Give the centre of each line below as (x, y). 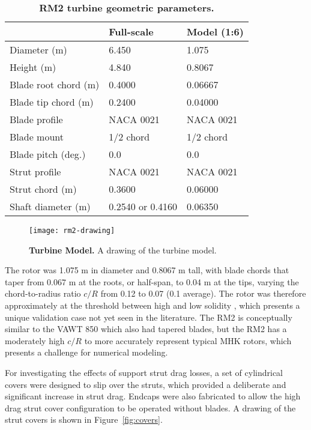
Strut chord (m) (43, 189)
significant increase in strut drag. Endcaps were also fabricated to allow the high (153, 396)
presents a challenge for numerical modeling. (86, 352)
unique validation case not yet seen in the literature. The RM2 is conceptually (149, 317)
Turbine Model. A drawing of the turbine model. (123, 250)
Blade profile (36, 119)
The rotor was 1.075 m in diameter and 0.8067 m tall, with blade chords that (147, 270)
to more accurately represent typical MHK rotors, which (188, 340)
